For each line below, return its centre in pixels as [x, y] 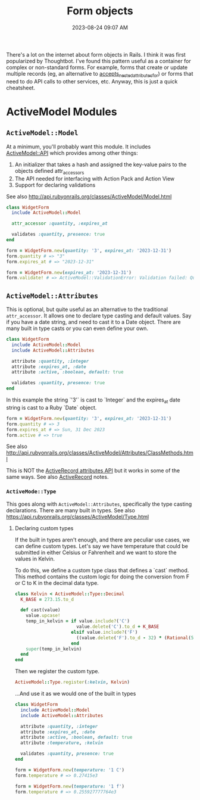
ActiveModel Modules [62, 112]
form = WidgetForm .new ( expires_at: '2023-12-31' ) [69, 272]
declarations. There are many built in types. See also [71, 510]
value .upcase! [43, 616]
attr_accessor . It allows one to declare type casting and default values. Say [99, 316]
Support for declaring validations [55, 185]
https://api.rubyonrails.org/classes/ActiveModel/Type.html [78, 516]
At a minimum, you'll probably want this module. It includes [79, 147]
